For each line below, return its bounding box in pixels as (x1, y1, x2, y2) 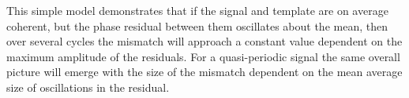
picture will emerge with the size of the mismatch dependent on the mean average (6, 64, 403, 80)
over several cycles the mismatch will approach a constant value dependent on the (6, 33, 403, 49)
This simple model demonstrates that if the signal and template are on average (6, 2, 388, 18)
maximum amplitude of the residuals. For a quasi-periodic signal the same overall (6, 48, 400, 64)
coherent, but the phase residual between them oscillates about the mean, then (6, 17, 388, 34)
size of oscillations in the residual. (6, 78, 170, 95)
